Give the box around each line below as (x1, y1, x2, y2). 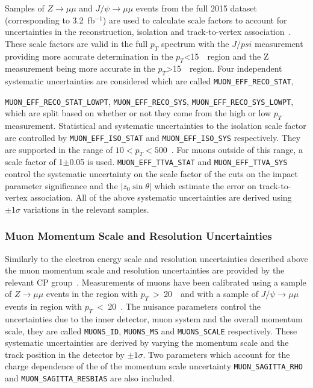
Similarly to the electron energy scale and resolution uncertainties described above (5, 252, 308, 264)
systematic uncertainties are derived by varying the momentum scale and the (5, 336, 289, 349)
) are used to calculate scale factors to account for (102, 13, 287, 26)
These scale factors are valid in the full (5, 37, 148, 49)
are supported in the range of (5, 143, 113, 155)
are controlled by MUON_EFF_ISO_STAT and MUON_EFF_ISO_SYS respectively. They (5, 131, 301, 143)
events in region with (5, 300, 82, 313)
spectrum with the (161, 37, 229, 49)
